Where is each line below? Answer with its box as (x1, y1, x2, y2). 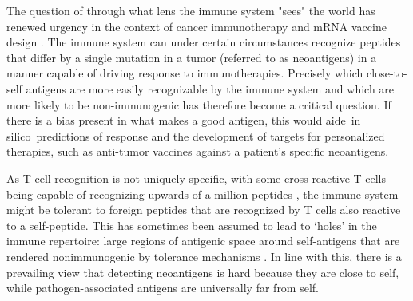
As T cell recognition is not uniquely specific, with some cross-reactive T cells (6, 169, 387, 186)
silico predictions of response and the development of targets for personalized (6, 127, 385, 144)
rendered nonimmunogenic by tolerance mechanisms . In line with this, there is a (6, 248, 402, 264)
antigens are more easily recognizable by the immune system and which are (26, 80, 395, 97)
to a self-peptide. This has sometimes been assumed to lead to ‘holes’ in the (6, 216, 377, 233)
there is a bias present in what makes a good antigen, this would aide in (6, 112, 361, 129)
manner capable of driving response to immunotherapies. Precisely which (6, 65, 363, 81)
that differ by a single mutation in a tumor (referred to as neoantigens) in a (6, 49, 377, 65)
